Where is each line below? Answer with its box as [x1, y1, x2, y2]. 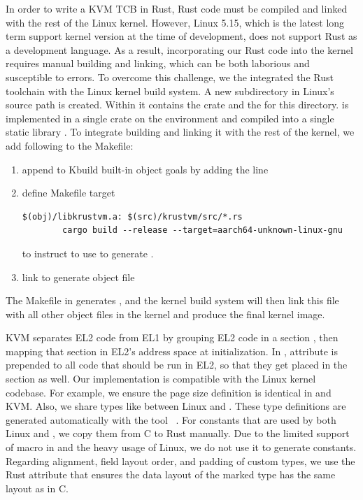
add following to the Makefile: [6, 138, 134, 152]
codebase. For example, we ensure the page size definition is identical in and [6, 385, 332, 399]
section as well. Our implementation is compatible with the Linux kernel [6, 371, 316, 386]
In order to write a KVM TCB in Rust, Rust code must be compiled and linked [6, 1, 348, 15]
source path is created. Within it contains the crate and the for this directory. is [6, 97, 349, 112]
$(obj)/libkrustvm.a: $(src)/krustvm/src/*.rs [22, 211, 243, 222]
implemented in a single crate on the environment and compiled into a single [6, 110, 334, 125]
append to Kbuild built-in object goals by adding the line [22, 162, 269, 176]
